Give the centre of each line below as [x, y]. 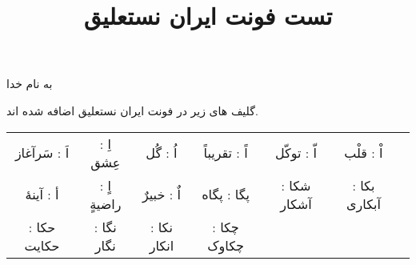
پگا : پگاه [226, 195]
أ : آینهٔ [42, 195]
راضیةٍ [106, 203]
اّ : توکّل [296, 153]
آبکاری [364, 203]
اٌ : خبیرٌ [161, 195]
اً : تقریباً [226, 153]
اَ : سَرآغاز [42, 153]
